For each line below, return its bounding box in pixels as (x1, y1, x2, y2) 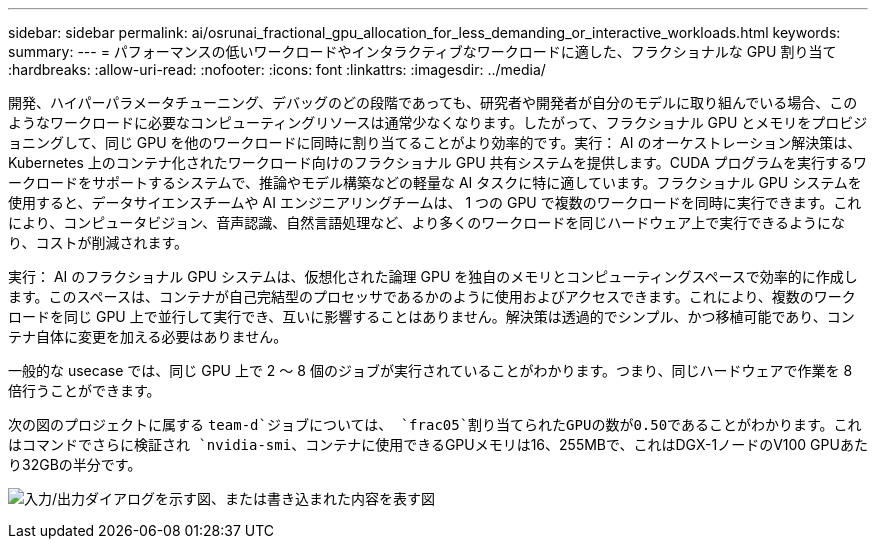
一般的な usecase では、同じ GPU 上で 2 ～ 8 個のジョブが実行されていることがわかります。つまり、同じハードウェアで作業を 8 (8, 362, 853, 379)
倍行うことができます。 (8, 382, 161, 399)
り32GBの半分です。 (8, 456, 142, 473)
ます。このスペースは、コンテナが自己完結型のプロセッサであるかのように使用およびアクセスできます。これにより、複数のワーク (8, 288, 856, 305)
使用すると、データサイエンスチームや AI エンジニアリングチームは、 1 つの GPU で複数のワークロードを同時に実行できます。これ (8, 194, 862, 211)
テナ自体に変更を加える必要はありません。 (8, 328, 288, 345)
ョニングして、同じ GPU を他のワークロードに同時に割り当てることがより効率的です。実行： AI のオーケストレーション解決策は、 (8, 134, 862, 151)
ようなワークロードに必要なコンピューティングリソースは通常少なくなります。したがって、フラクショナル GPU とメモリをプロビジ (8, 114, 868, 131)
